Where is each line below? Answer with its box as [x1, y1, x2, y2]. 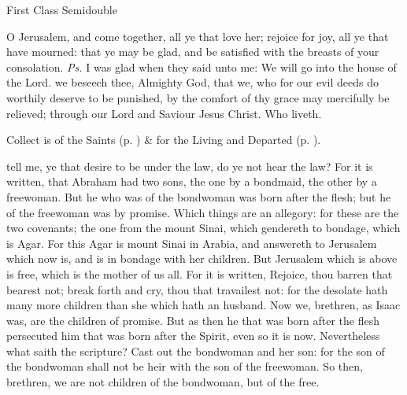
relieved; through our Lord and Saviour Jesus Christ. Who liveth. [6, 105, 322, 121]
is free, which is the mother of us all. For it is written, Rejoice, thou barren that [6, 265, 393, 282]
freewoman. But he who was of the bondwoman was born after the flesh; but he [6, 188, 391, 205]
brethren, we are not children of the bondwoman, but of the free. [6, 374, 320, 390]
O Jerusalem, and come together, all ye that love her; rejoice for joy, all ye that [6, 28, 389, 44]
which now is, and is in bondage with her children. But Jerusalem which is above [6, 250, 398, 267]
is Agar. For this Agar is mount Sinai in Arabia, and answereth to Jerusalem [6, 234, 377, 251]
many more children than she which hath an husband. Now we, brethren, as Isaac [6, 297, 401, 313]
